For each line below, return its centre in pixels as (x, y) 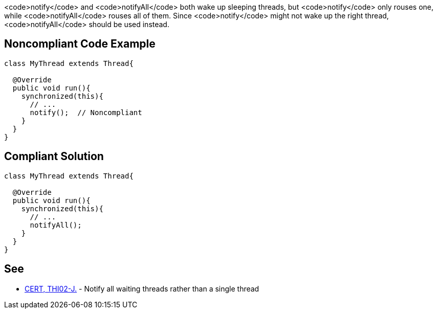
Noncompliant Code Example (80, 44)
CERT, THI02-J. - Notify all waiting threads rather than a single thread (142, 288)
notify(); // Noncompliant (86, 112)
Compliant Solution (54, 156)
